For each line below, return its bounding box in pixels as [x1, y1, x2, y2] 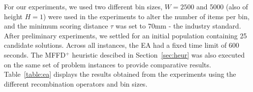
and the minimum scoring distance [4, 21, 108, 31]
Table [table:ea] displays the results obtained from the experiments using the [4, 69, 236, 79]
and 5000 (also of [196, 1, 248, 11]
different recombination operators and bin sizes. [4, 78, 148, 89]
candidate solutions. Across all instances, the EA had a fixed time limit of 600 [4, 40, 239, 50]
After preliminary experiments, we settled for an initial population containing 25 [4, 30, 247, 40]
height [4, 11, 23, 21]
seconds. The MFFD [4, 49, 66, 60]
